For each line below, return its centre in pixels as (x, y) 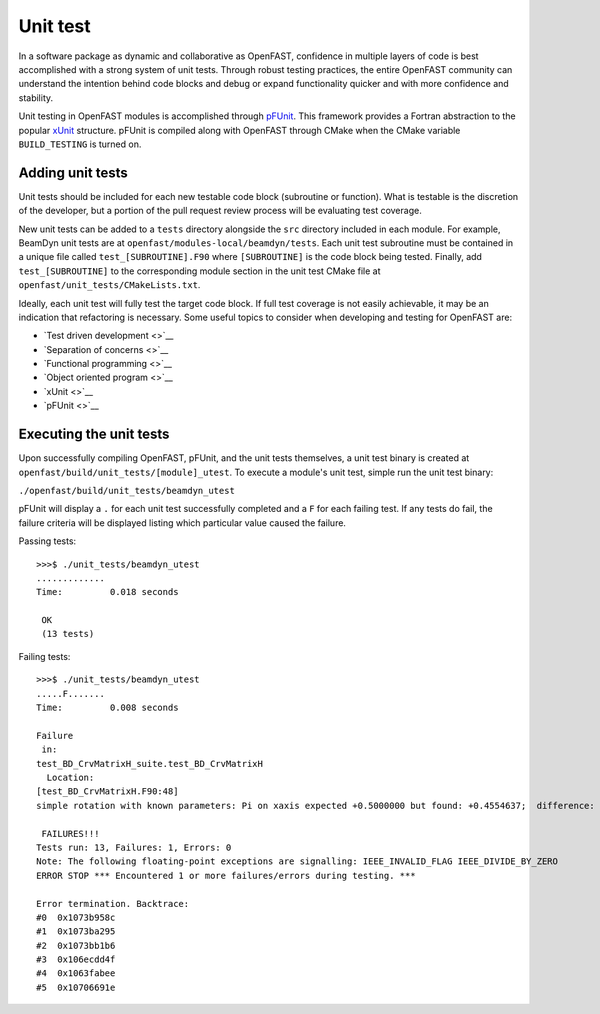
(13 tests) (68, 634)
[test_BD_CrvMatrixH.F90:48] (107, 791)
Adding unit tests (73, 172)
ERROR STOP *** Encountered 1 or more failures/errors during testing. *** (226, 875)
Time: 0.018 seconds (107, 592)
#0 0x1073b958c (76, 917)
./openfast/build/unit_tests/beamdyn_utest (126, 490)
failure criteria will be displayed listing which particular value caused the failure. (182, 522)
